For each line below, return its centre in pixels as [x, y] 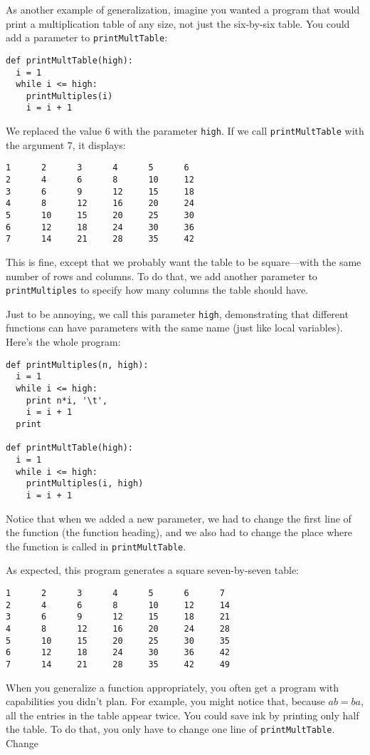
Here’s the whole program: [63, 342]
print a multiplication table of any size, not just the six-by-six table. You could [178, 23]
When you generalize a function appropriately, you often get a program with [173, 687]
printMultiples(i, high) [85, 484]
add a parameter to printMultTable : [87, 37]
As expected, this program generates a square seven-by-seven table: [153, 570]
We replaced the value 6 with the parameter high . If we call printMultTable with [185, 131]
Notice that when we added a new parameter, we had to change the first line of [179, 518]
